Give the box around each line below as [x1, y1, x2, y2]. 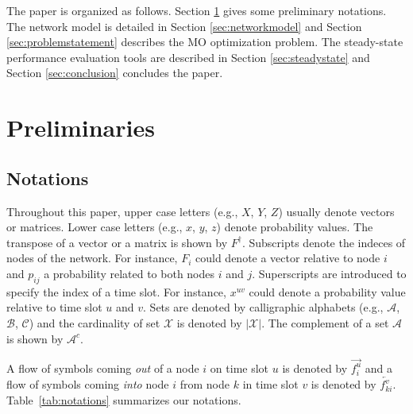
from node [179, 376, 230, 393]
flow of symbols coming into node [6, 376, 169, 393]
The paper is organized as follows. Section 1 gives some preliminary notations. [6, 2, 387, 18]
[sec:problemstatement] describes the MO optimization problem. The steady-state [6, 33, 403, 50]
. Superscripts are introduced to [252, 265, 407, 281]
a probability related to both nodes [44, 265, 215, 281]
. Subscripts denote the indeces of [241, 234, 406, 250]
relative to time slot [6, 299, 102, 315]
